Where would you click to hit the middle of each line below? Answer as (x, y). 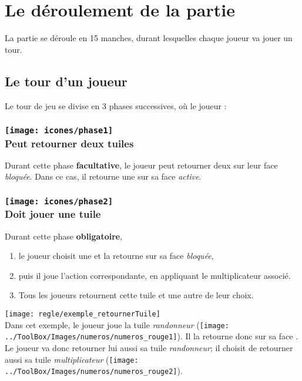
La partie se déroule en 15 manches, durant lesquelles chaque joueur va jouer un (149, 38)
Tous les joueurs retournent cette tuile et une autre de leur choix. (136, 295)
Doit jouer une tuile (53, 214)
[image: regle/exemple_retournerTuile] (83, 314)
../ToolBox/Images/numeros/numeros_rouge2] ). (94, 371)
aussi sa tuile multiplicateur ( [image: (72, 359)
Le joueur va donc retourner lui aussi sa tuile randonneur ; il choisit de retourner (149, 348)
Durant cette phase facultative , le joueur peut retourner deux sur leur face (141, 165)
